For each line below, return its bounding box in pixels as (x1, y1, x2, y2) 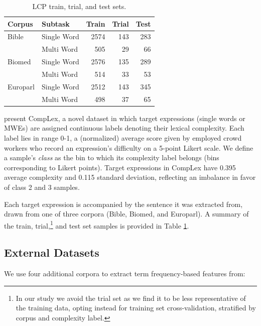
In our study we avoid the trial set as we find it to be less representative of (16, 292, 246, 303)
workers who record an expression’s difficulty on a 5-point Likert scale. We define (4, 142, 253, 153)
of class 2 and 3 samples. (4, 181, 80, 192)
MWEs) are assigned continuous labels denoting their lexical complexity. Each (4, 123, 244, 133)
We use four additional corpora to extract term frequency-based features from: (4, 268, 245, 279)
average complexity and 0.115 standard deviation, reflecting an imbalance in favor (4, 172, 256, 182)
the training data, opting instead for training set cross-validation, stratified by (16, 302, 256, 313)
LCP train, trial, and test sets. (32, 1, 126, 11)
